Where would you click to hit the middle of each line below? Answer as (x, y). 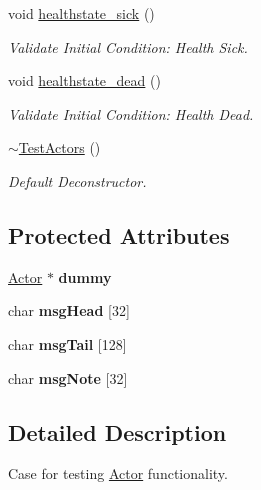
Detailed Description (117, 431)
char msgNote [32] (68, 377)
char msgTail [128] (67, 343)
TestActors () (59, 147)
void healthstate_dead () (84, 80)
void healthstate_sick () (81, 13)
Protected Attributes (119, 234)
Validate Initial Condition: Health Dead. (131, 113)
